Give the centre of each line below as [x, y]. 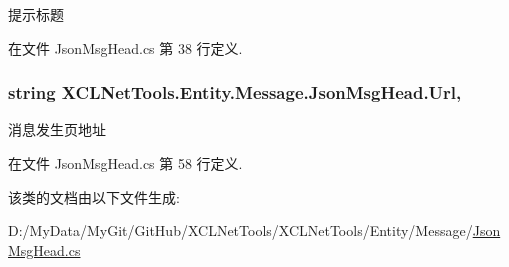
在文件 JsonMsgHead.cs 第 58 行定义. [125, 163]
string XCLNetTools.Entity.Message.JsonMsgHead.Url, [235, 92]
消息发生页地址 [57, 129]
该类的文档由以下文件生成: [94, 196]
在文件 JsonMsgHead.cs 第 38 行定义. [125, 47]
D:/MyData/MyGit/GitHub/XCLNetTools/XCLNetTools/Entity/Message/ [240, 230]
